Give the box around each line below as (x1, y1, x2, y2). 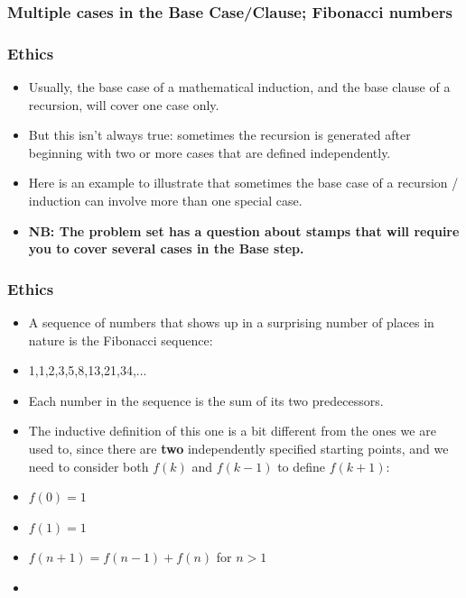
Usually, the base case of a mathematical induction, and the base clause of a (28, 78, 451, 97)
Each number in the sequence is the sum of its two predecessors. (28, 391, 384, 409)
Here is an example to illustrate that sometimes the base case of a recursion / (28, 173, 459, 192)
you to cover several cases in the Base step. (28, 239, 304, 258)
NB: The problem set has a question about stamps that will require (28, 221, 460, 240)
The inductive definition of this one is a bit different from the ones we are (28, 421, 436, 440)
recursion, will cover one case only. (28, 95, 219, 114)
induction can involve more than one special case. (28, 191, 303, 210)
